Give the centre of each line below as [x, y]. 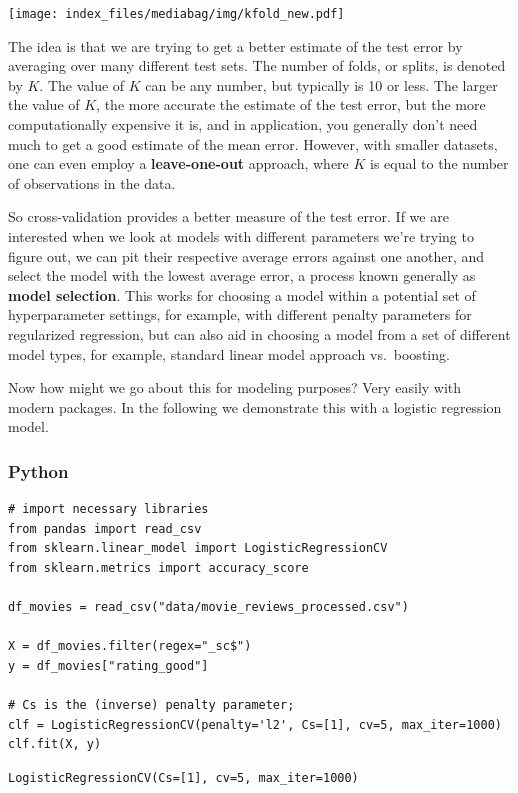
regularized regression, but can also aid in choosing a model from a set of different [259, 333]
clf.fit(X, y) [55, 744]
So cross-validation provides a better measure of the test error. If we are [228, 216]
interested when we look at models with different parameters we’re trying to [241, 236]
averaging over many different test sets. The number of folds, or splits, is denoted [257, 65]
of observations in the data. [92, 182]
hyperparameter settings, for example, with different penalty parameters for [240, 314]
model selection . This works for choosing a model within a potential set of [242, 294]
